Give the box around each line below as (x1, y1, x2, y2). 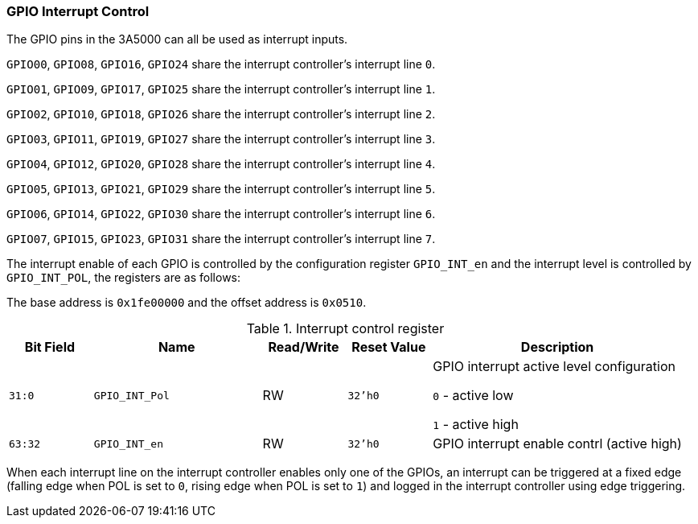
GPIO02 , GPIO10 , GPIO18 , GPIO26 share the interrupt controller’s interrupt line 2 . (6, 107, 436, 122)
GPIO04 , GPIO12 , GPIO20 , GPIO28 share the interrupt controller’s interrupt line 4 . (6, 157, 436, 171)
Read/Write (268, 339, 339, 356)
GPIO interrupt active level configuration (433, 358, 675, 375)
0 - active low (433, 387, 514, 404)
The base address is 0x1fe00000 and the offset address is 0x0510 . (6, 295, 367, 310)
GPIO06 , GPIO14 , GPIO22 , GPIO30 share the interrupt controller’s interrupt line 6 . (6, 207, 436, 221)
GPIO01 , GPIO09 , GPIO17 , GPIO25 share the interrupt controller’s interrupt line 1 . (6, 82, 436, 97)
